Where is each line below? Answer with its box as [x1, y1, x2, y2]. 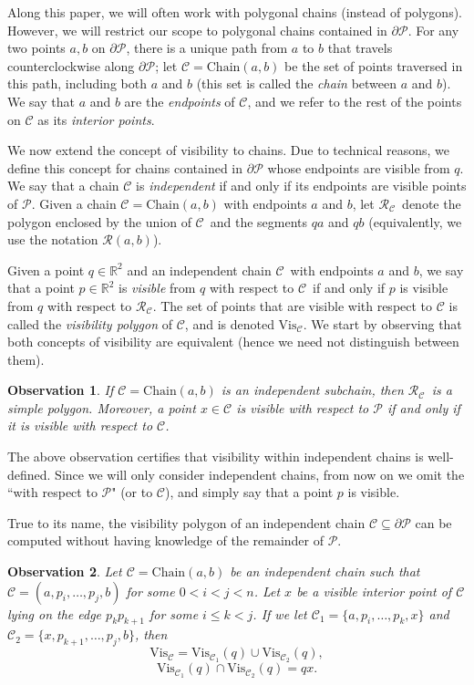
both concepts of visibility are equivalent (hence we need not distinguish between [7, 332, 459, 351]
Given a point [7, 260, 85, 279]
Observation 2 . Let [7, 562, 122, 581]
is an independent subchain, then [221, 380, 404, 400]
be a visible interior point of [296, 581, 452, 600]
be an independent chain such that [230, 562, 420, 581]
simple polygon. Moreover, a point [7, 398, 196, 417]
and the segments [210, 212, 308, 231]
